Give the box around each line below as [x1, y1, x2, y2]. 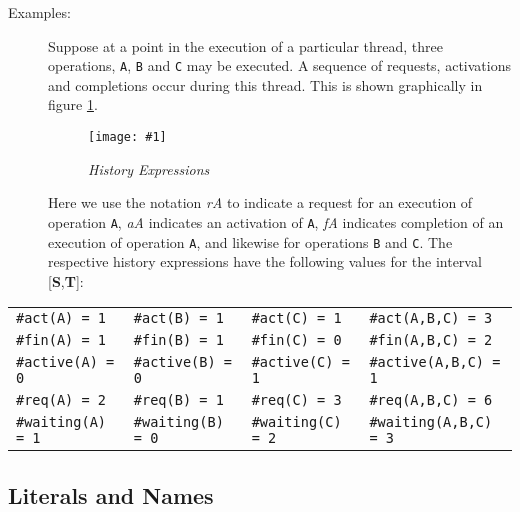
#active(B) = [133, 354, 233, 371]
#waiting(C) [251, 414, 342, 431]
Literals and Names [8, 479, 214, 510]
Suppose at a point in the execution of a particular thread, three [48, 35, 443, 56]
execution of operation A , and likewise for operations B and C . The [48, 231, 453, 252]
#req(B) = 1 [133, 392, 224, 409]
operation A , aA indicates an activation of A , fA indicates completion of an [48, 211, 504, 232]
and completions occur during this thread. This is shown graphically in [48, 74, 483, 95]
